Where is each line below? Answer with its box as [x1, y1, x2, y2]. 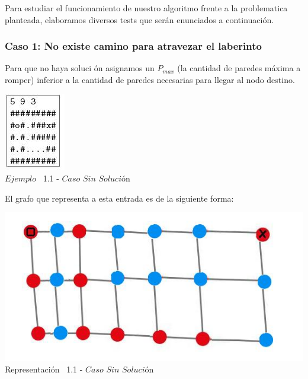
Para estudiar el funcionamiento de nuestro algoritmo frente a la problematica [5, 2, 288, 14]
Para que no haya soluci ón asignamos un [5, 62, 155, 74]
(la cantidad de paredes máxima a [177, 62, 301, 74]
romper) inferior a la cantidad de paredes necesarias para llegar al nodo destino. [5, 74, 295, 85]
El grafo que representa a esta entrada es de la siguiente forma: [5, 192, 234, 204]
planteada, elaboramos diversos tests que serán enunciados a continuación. [5, 13, 274, 26]
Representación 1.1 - [5, 363, 83, 375]
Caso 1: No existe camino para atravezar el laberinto [5, 39, 262, 53]
